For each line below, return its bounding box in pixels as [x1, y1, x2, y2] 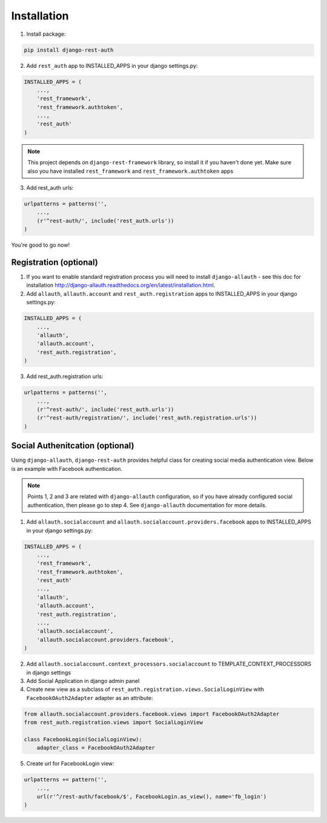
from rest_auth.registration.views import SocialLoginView [24, 719, 203, 726]
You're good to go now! [11, 241, 70, 248]
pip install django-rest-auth [24, 46, 114, 53]
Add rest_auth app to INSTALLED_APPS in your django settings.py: [26, 62, 198, 69]
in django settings [26, 668, 71, 676]
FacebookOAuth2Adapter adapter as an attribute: [26, 694, 154, 701]
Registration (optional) [11, 257, 98, 267]
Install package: [26, 30, 66, 38]
